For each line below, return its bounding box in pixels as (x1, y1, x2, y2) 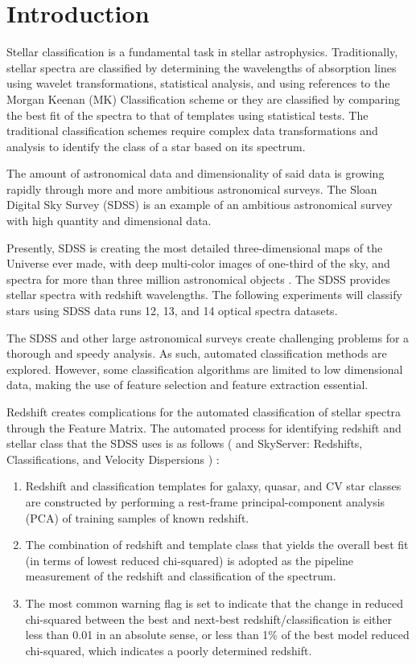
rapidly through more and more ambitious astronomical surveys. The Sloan (6, 180, 377, 197)
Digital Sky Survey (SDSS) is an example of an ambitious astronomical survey (6, 196, 393, 213)
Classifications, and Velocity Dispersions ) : (6, 450, 220, 467)
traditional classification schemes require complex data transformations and (6, 122, 378, 139)
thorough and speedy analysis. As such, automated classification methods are (6, 345, 387, 362)
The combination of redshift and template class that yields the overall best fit (25, 536, 409, 553)
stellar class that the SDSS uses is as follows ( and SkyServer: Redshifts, (6, 435, 363, 452)
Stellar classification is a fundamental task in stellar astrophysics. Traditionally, (6, 43, 398, 60)
